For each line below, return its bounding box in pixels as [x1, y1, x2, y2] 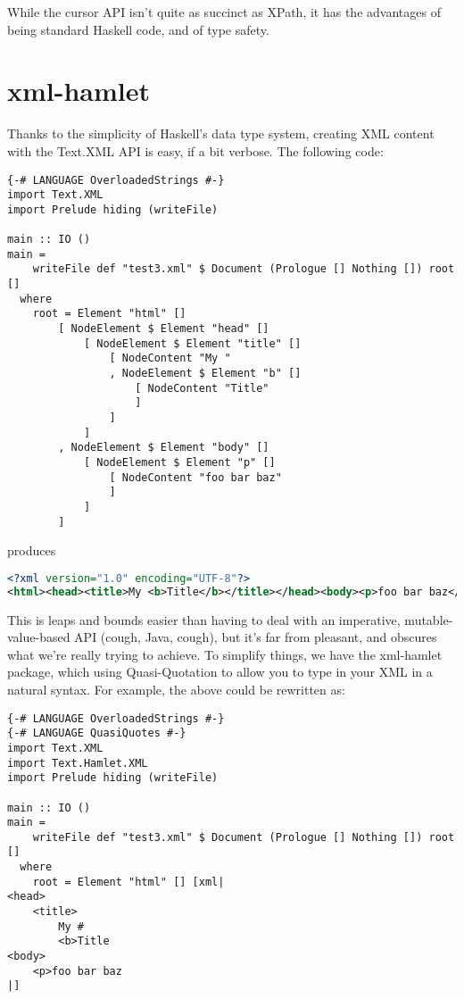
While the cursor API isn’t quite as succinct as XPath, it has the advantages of [7, 3, 441, 21]
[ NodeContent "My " [109, 352, 231, 365]
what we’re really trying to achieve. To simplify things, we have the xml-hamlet [7, 645, 443, 663]
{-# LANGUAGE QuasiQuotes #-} [7, 727, 186, 740]
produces [7, 541, 56, 560]
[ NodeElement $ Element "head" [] [58, 322, 269, 336]
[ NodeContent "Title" [135, 381, 269, 395]
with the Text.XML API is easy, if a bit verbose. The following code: [7, 141, 384, 160]
